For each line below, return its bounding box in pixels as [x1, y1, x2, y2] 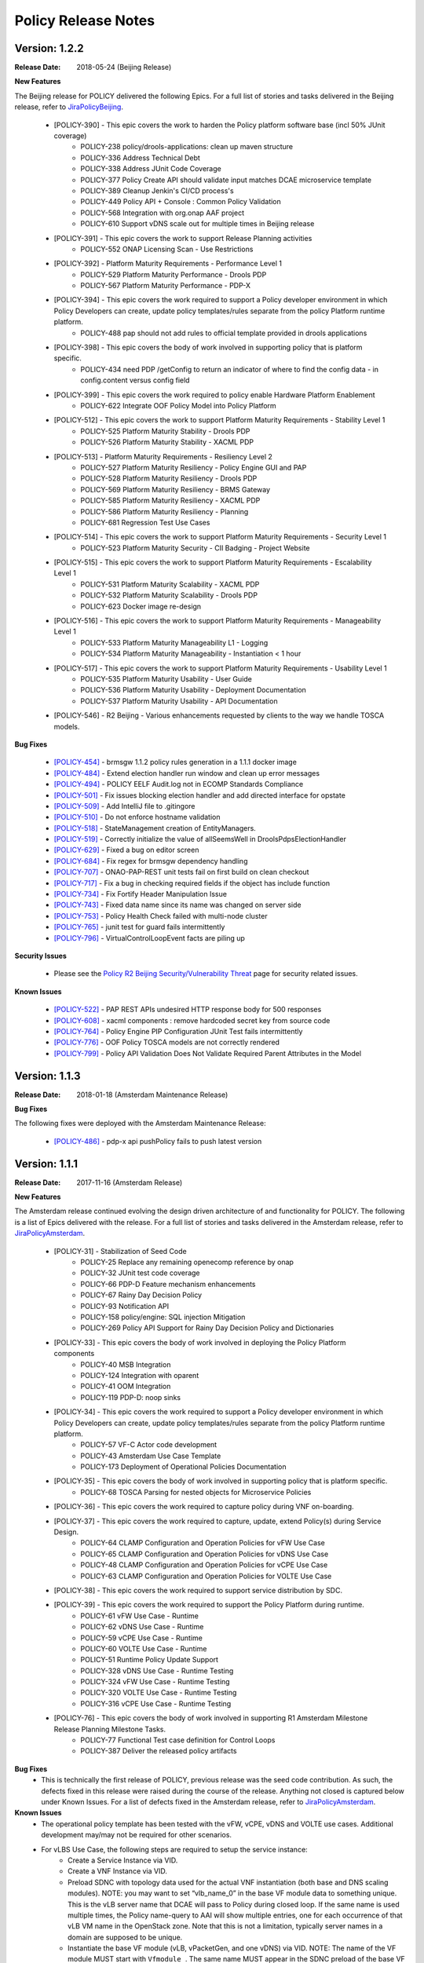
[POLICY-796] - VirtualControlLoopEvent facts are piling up [53, 933, 245, 942]
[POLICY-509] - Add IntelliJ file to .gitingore [53, 801, 196, 810]
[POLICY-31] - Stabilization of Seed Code [53, 1246, 188, 1256]
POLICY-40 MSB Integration [80, 1359, 171, 1369]
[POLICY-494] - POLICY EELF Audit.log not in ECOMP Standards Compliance [53, 780, 304, 789]
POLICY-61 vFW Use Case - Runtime [80, 1610, 199, 1621]
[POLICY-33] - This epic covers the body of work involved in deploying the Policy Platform [53, 1337, 346, 1347]
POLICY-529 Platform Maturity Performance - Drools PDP [80, 269, 267, 279]
